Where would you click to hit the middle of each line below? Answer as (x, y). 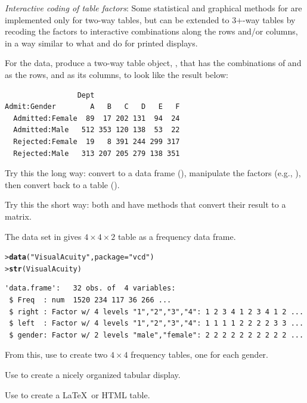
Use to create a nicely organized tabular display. (93, 374)
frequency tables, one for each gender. (199, 354)
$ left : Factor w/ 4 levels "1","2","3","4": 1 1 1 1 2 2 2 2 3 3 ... (156, 324)
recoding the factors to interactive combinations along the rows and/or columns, (151, 31)
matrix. (18, 216)
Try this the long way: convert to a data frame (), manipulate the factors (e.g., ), (153, 173)
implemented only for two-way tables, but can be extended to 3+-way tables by (150, 19)
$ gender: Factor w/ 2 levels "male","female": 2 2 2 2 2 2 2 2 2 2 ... (156, 335)
